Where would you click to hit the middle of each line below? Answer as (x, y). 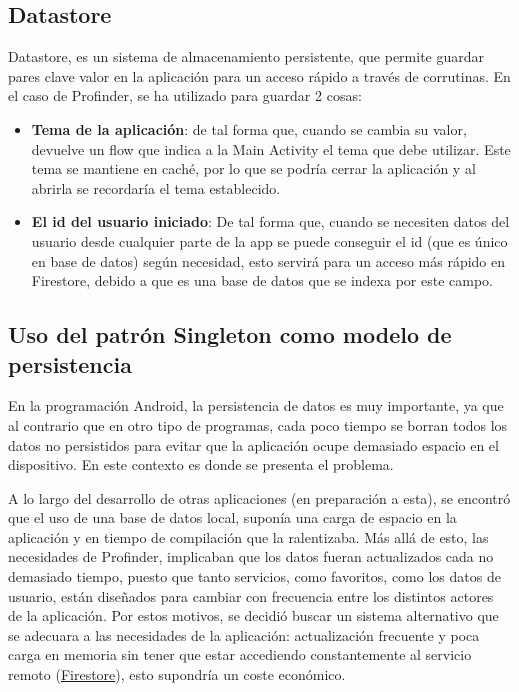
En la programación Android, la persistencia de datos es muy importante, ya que (256, 405)
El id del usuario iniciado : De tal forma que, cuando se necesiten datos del (270, 221)
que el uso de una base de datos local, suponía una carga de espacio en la (232, 517)
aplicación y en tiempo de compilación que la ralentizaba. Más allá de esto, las (248, 536)
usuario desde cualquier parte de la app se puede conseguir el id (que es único (269, 240)
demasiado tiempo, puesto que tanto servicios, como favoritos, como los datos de (254, 576)
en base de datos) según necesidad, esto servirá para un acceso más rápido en (268, 260)
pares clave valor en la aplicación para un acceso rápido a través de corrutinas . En (259, 75)
